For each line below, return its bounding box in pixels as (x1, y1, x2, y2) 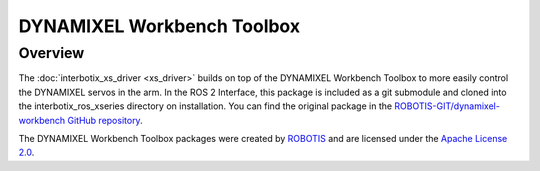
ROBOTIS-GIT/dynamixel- (394, 100, 500, 112)
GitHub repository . (66, 114, 144, 126)
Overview (18, 44, 85, 62)
